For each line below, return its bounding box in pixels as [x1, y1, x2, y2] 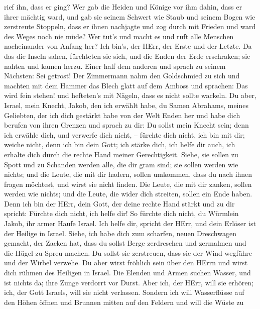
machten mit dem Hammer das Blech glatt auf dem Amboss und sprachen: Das [4, 80, 248, 90]
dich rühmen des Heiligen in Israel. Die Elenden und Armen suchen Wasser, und [4, 267, 251, 278]
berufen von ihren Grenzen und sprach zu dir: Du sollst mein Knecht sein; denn [4, 120, 249, 130]
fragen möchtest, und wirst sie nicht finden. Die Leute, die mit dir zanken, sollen [4, 178, 252, 189]
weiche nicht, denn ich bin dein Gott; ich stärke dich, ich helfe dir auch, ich [4, 139, 235, 150]
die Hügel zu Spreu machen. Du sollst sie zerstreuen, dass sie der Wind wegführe [4, 247, 252, 258]
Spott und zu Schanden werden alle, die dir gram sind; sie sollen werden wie [4, 159, 238, 169]
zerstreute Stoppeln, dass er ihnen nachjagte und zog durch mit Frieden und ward [4, 21, 256, 32]
